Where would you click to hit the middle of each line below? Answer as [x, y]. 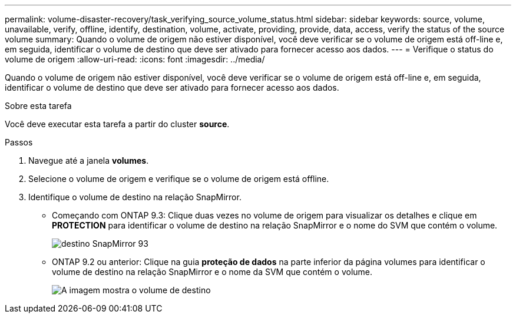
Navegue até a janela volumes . [89, 160]
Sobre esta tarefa [38, 106]
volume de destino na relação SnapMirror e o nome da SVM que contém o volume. [212, 272]
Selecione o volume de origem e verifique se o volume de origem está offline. [179, 179]
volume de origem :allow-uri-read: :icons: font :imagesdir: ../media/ [135, 59]
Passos [19, 142]
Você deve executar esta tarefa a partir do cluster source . [117, 124]
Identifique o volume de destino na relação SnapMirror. [135, 197]
